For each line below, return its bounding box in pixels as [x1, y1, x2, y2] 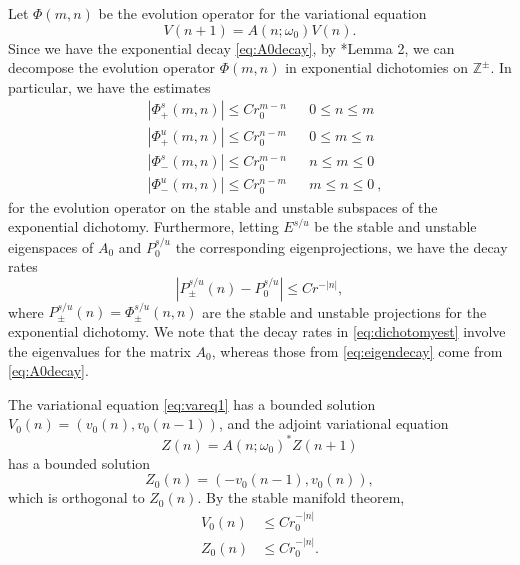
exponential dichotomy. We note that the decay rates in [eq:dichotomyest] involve [8, 321, 506, 342]
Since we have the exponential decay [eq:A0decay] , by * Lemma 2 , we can [8, 37, 455, 58]
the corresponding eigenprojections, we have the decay [175, 236, 508, 257]
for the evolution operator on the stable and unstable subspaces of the [8, 196, 438, 217]
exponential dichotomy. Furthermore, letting [8, 216, 279, 237]
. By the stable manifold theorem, [197, 487, 405, 508]
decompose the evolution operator [8, 57, 216, 78]
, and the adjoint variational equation [218, 413, 449, 434]
